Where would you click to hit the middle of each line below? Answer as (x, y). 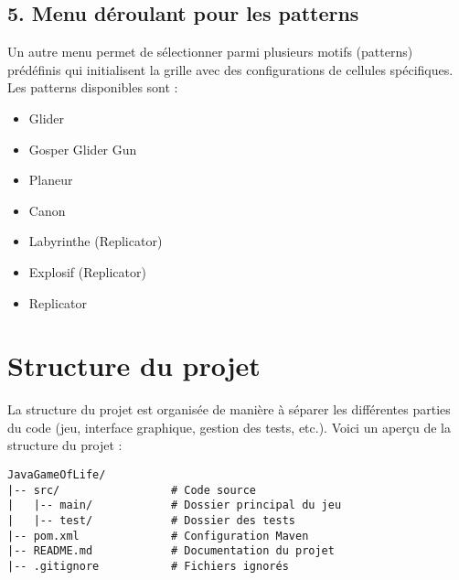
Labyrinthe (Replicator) (96, 241)
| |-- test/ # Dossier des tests (151, 521)
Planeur (51, 180)
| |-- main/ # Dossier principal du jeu (175, 505)
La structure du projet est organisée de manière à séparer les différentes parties (229, 409)
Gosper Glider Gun (83, 149)
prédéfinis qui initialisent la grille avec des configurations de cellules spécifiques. (230, 69)
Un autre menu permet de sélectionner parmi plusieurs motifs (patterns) (210, 52)
